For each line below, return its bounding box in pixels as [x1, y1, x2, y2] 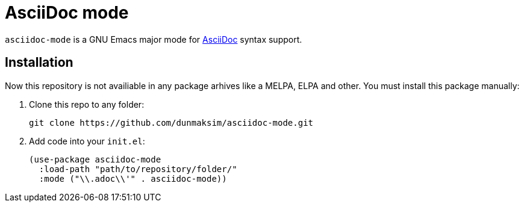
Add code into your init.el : [29, 135, 145, 146]
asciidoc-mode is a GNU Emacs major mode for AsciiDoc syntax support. [5, 34, 302, 45]
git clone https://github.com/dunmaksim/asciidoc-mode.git [29, 117, 314, 128]
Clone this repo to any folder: [29, 99, 145, 110]
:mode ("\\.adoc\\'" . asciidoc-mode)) [39, 173, 227, 184]
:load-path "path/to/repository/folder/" [39, 164, 237, 174]
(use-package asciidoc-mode [29, 154, 161, 164]
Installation [5, 55, 73, 70]
